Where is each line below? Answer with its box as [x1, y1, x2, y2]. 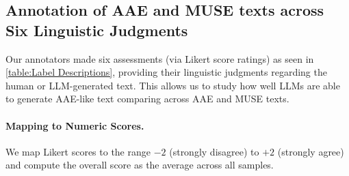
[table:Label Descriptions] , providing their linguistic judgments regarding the [5, 65, 327, 79]
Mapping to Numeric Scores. [5, 118, 144, 132]
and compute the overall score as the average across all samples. [5, 158, 274, 172]
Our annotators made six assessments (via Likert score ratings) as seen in [5, 51, 314, 65]
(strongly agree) [277, 144, 344, 158]
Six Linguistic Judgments [5, 19, 188, 40]
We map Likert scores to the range [5, 144, 151, 158]
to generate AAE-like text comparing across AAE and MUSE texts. [5, 91, 289, 106]
